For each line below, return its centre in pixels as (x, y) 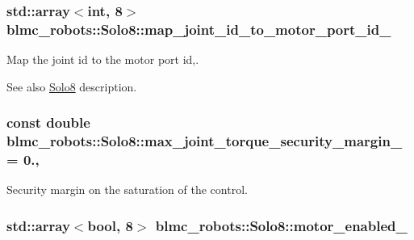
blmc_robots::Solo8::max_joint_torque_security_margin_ (205, 141)
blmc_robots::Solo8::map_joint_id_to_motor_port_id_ (199, 29)
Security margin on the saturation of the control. (127, 189)
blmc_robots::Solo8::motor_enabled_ (281, 225)
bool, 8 (110, 225)
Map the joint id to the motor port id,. (103, 59)
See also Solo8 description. (72, 86)
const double (48, 122)
